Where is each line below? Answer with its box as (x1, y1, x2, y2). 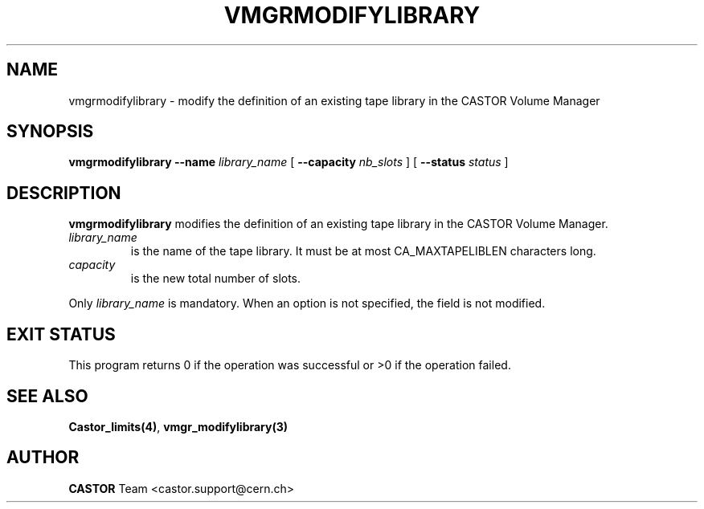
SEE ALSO (6, 385, 88, 406)
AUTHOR (6, 447, 80, 468)
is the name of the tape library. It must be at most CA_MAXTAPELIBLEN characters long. (130, 244, 596, 259)
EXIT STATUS (6, 324, 116, 344)
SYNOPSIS (6, 121, 94, 142)
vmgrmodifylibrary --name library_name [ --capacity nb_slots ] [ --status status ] (68, 155, 509, 169)
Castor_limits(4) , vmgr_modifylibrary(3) (68, 419, 289, 434)
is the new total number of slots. (130, 271, 301, 286)
